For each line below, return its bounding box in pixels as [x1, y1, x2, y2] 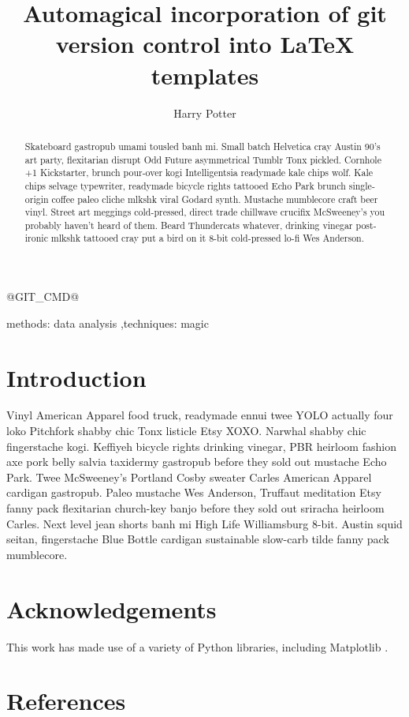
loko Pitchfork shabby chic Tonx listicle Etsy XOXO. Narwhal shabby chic [6, 422, 366, 439]
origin [24, 192, 49, 205]
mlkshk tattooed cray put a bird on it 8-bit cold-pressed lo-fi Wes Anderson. [50, 231, 365, 245]
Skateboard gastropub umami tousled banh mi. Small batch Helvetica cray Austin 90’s [24, 139, 381, 152]
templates [151, 58, 259, 91]
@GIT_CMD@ [6, 288, 80, 305]
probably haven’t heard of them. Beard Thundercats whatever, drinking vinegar [24, 218, 353, 231]
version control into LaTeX [55, 28, 355, 60]
